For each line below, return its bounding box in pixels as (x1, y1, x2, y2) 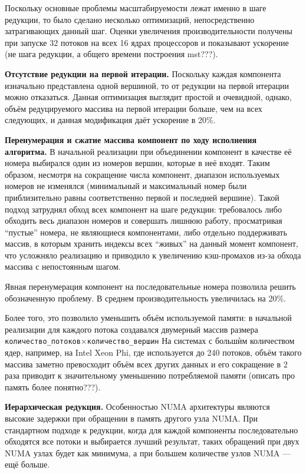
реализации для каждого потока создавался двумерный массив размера (5, 323, 258, 335)
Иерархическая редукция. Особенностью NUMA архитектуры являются (5, 400, 270, 413)
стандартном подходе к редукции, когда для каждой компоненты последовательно (5, 423, 298, 436)
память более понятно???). (5, 380, 101, 393)
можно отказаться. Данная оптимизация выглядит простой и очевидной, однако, (5, 91, 292, 103)
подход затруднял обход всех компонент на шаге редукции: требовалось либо (5, 203, 282, 215)
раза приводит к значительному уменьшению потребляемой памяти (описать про (5, 369, 295, 382)
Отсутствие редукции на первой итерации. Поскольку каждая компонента (5, 67, 281, 79)
